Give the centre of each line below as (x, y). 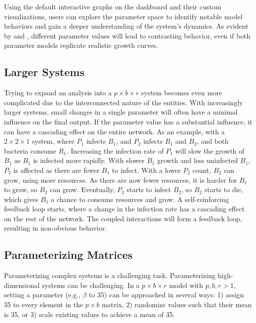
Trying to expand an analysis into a (58, 93)
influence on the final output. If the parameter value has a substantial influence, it (128, 121)
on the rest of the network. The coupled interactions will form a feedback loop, (123, 218)
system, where (53, 141)
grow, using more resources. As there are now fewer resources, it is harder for (121, 180)
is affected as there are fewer (56, 170)
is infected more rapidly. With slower (89, 160)
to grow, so (21, 189)
